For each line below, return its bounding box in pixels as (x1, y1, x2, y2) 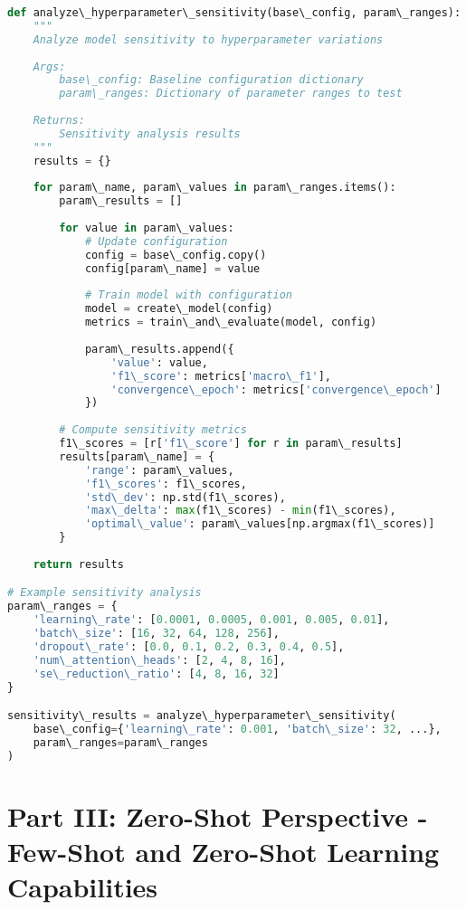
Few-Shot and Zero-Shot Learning (7, 832, 440, 869)
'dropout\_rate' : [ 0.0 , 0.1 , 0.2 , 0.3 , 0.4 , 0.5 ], (33, 640, 345, 653)
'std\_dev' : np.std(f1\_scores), (84, 490, 286, 504)
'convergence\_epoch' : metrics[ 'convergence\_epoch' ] (110, 383, 442, 396)
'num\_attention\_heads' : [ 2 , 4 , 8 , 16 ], (33, 653, 286, 667)
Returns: (33, 114, 85, 127)
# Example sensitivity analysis (7, 586, 202, 600)
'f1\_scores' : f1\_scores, (84, 477, 247, 490)
